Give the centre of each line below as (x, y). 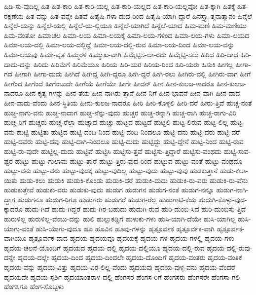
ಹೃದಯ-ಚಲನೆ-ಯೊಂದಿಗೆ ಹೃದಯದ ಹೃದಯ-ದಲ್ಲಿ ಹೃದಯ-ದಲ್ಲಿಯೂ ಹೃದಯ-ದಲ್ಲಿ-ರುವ (104, 247)
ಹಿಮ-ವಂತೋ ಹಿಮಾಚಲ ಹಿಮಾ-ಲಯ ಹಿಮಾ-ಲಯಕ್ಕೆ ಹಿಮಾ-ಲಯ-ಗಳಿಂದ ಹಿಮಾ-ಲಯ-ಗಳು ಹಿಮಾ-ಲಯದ (127, 35)
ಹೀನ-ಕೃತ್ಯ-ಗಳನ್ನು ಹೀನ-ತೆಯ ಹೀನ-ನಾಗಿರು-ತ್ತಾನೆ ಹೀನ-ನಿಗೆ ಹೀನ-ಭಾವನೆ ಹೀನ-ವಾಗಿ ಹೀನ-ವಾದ (132, 93)
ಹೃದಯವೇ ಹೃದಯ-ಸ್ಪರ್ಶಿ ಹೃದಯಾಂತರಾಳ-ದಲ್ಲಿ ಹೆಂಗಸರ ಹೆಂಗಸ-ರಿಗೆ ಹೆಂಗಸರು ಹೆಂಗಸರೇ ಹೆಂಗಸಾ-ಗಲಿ (122, 277)
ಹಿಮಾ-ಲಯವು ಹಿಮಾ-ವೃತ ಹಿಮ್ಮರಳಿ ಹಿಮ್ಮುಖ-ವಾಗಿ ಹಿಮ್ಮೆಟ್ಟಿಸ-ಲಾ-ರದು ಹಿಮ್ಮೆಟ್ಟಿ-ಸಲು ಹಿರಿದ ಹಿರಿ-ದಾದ (121, 54)
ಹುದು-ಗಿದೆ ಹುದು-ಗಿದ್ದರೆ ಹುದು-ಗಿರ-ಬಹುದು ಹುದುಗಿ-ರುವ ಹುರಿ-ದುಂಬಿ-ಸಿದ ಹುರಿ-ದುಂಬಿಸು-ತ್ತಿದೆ (135, 209)
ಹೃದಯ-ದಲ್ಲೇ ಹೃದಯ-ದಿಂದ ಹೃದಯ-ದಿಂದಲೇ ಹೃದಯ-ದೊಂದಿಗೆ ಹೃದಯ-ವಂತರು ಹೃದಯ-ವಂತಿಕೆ (130, 257)
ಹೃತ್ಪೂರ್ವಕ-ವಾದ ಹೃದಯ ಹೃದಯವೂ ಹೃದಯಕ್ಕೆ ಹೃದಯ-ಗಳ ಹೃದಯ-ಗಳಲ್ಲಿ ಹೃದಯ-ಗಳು (131, 238)
